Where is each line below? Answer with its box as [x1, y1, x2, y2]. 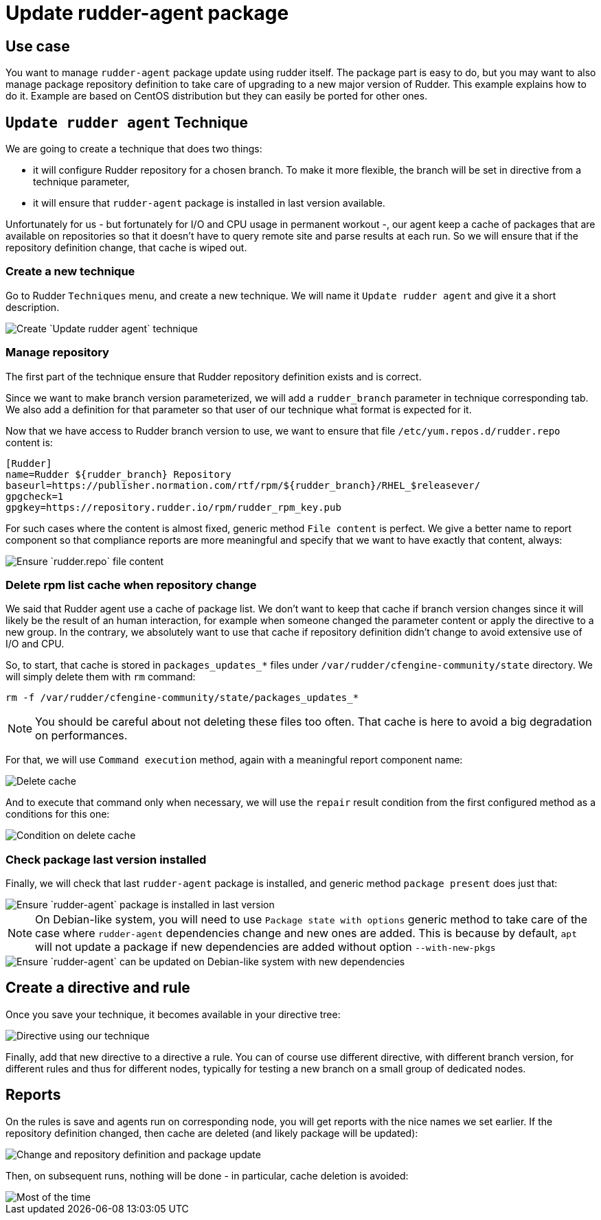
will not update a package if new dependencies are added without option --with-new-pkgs [35, 940, 496, 954]
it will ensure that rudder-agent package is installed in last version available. [33, 197, 385, 209]
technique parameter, [33, 176, 130, 188]
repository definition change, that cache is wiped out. [5, 242, 247, 254]
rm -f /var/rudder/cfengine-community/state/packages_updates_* [5, 692, 359, 704]
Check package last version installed [5, 852, 207, 866]
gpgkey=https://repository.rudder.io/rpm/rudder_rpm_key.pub [5, 501, 341, 513]
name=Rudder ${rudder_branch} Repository [5, 468, 231, 480]
